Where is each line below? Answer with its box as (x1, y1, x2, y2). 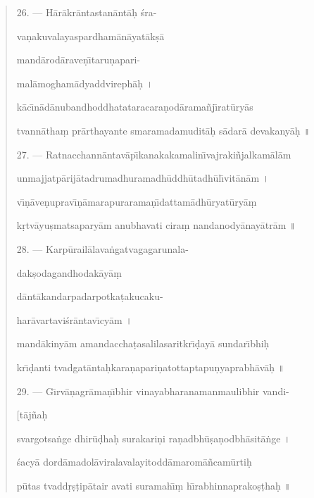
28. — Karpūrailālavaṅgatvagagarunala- (16, 241, 189, 256)
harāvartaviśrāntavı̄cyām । (16, 312, 132, 327)
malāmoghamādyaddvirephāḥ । (16, 75, 153, 90)
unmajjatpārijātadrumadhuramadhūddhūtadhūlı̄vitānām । (16, 170, 270, 185)
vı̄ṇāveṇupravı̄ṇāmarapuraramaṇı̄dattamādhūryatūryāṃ (16, 194, 257, 208)
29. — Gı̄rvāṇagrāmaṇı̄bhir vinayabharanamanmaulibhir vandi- (16, 383, 289, 398)
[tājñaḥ (16, 407, 48, 422)
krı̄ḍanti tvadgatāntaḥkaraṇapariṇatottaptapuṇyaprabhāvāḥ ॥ (16, 359, 285, 374)
